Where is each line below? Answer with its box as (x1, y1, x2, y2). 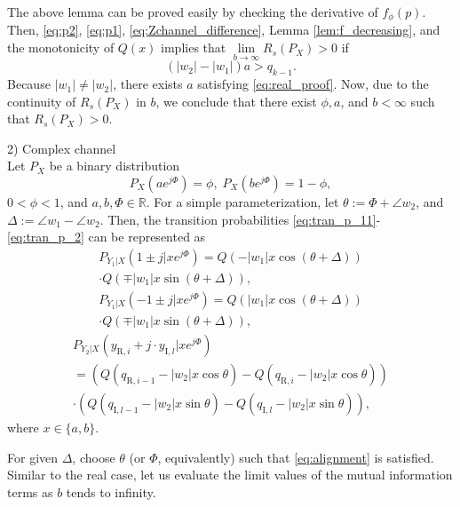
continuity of (7, 91, 76, 110)
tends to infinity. (66, 482, 156, 501)
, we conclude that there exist (155, 91, 317, 110)
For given (7, 448, 59, 466)
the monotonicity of (7, 38, 115, 57)
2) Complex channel (7, 139, 116, 157)
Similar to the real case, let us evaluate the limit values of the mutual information (7, 465, 453, 484)
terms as (7, 482, 53, 501)
